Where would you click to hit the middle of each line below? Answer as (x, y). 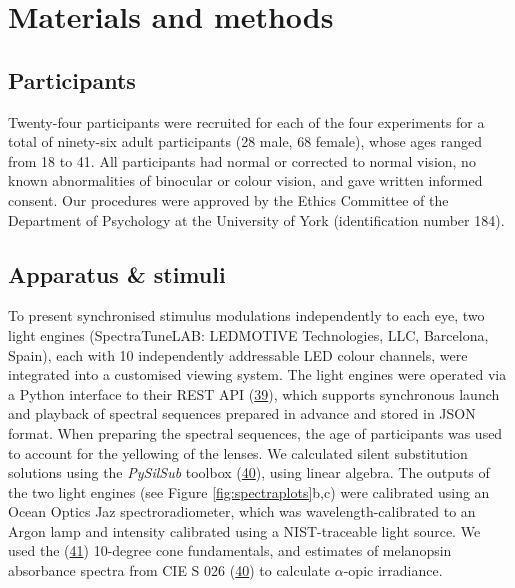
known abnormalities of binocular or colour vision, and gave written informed (245, 180)
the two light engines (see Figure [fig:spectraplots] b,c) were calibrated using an (249, 491)
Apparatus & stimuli (117, 273)
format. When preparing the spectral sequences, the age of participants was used (255, 432)
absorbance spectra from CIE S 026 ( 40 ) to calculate (169, 570)
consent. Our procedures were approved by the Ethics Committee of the (228, 199)
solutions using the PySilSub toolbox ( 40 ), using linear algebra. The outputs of (249, 472)
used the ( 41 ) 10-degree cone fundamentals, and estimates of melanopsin (230, 550)
